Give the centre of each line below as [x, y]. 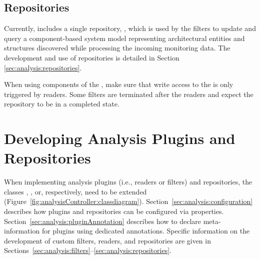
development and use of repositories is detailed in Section [92, 57]
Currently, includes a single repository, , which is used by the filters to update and [130, 28]
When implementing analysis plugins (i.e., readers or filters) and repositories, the [128, 182]
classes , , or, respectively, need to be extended [75, 191]
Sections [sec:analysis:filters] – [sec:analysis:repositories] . [88, 250]
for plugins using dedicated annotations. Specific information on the [146, 231]
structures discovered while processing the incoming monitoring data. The [117, 48]
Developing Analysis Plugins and [120, 138]
